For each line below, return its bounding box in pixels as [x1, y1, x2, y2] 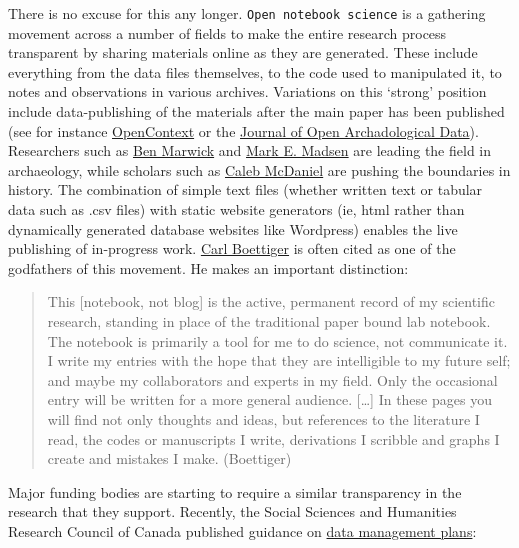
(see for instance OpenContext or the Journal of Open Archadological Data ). [8, 120, 479, 141]
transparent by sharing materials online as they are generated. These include [8, 42, 478, 63]
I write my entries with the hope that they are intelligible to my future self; [47, 350, 511, 371]
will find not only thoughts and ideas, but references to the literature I [47, 408, 480, 429]
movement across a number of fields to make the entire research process [8, 22, 447, 43]
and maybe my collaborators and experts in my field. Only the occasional [47, 369, 498, 390]
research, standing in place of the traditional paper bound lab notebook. [47, 310, 491, 331]
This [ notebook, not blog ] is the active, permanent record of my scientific [47, 291, 496, 312]
